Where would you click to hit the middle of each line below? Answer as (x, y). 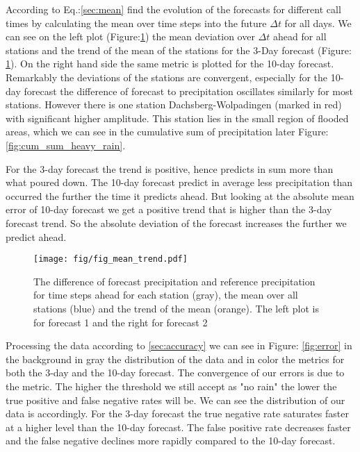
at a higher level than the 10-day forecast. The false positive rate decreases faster (178, 427)
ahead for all (300, 36)
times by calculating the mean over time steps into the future (136, 23)
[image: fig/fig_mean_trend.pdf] (111, 259)
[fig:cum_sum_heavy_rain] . (66, 145)
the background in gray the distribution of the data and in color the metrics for (175, 359)
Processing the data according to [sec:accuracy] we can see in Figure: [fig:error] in (179, 345)
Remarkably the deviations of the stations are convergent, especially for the (167, 77)
